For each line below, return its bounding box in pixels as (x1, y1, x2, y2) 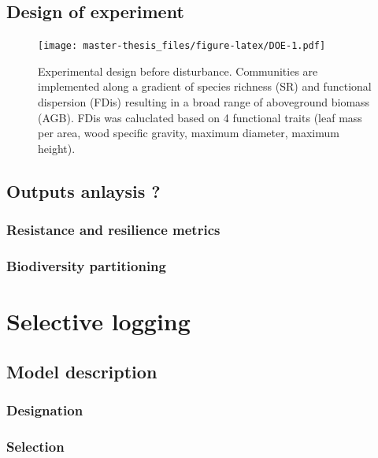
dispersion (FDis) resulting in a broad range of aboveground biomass (38, 94, 370, 110)
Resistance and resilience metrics (6, 220, 220, 240)
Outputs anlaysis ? (6, 178, 161, 203)
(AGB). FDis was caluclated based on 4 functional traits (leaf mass (38, 109, 362, 125)
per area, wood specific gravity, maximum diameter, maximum (38, 125, 339, 141)
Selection (6, 436, 65, 456)
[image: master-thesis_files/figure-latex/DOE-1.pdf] (38, 40, 326, 52)
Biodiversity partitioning (6, 255, 166, 275)
